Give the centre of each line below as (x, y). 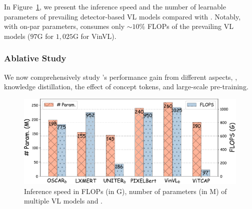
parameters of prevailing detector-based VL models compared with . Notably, (122, 16)
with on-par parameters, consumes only (64, 26)
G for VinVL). (94, 36)
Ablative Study (35, 58)
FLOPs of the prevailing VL (190, 26)
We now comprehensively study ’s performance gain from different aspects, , (121, 77)
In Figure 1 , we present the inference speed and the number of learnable (115, 6)
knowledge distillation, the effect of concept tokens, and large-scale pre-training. (126, 87)
